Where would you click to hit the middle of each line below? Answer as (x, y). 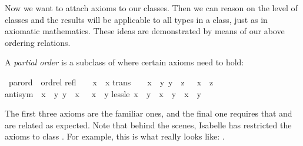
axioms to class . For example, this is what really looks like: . (115, 136)
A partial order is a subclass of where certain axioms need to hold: (124, 62)
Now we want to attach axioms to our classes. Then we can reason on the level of (151, 8)
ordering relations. (38, 42)
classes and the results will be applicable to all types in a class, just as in (136, 19)
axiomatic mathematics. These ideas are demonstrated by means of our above (145, 31)
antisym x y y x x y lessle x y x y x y (103, 93)
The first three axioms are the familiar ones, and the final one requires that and (149, 113)
